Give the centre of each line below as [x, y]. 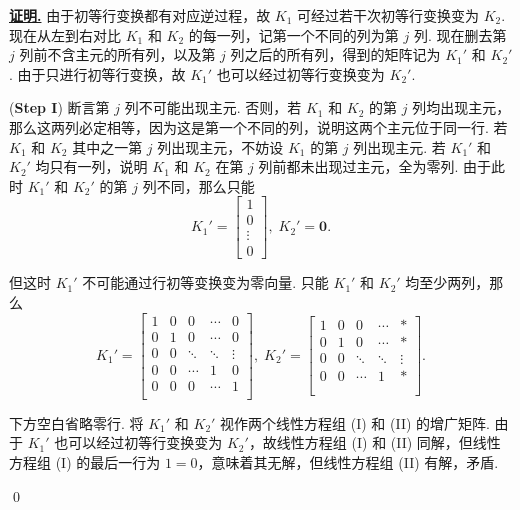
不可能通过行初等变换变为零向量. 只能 [205, 282]
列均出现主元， [461, 107]
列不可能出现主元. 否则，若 [213, 107]
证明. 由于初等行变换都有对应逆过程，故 [140, 15]
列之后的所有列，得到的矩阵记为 [335, 54]
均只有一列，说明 [91, 166]
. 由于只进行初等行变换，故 [97, 73]
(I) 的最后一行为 [108, 462]
